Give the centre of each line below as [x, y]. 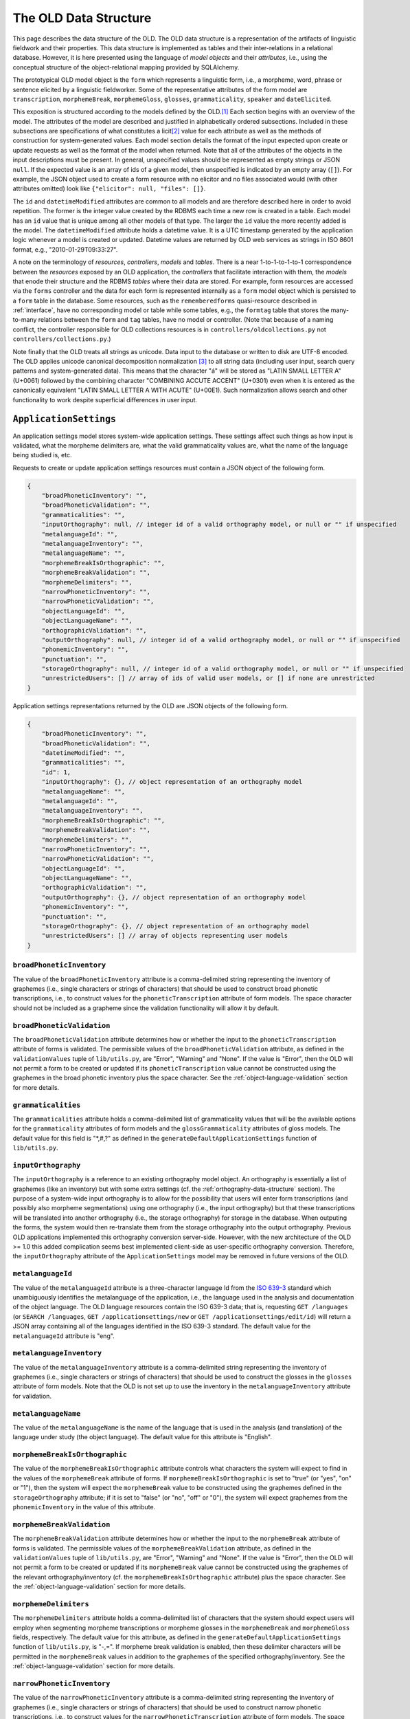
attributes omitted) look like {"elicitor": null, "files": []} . [109, 188]
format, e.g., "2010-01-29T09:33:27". [65, 249]
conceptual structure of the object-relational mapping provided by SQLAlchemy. [126, 67]
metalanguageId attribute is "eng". [64, 1336]
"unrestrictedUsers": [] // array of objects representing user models [165, 936]
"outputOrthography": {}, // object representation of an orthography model [174, 897]
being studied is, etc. [42, 455]
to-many [25, 320]
